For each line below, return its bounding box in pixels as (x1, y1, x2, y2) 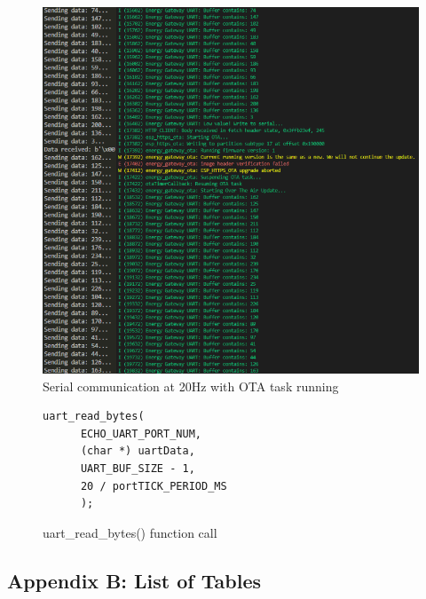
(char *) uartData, (80, 445, 195, 458)
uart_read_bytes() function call (43, 523, 217, 541)
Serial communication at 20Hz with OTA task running (43, 376, 339, 395)
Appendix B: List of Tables (7, 566, 261, 594)
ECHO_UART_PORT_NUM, (80, 427, 201, 440)
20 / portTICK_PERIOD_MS (80, 479, 227, 493)
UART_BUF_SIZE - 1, (80, 462, 195, 476)
